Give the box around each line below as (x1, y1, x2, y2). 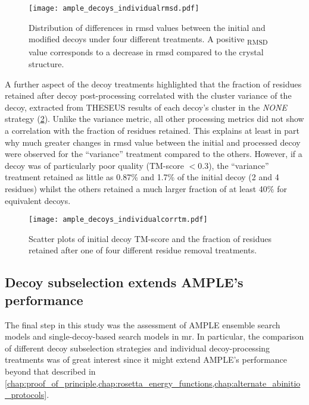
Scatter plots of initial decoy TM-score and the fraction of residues (29, 232, 272, 244)
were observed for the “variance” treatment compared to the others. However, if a (5, 147, 302, 160)
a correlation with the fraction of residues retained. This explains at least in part (5, 124, 299, 136)
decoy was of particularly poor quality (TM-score (5, 159, 184, 171)
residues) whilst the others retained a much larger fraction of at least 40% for (5, 182, 287, 194)
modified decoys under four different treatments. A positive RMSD (29, 33, 268, 47)
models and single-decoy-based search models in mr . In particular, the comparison (5, 330, 304, 343)
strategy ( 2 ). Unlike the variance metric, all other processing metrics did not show (5, 112, 304, 125)
